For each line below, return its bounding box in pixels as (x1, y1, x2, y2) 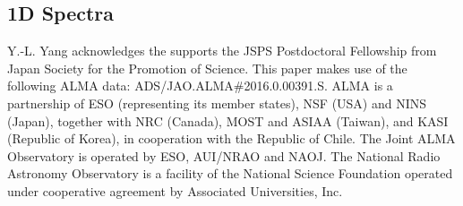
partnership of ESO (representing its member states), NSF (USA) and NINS (7, 93, 427, 112)
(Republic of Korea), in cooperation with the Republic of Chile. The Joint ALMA (7, 129, 456, 148)
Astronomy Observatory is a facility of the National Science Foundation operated (7, 164, 453, 183)
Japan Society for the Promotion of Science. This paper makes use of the (7, 58, 407, 77)
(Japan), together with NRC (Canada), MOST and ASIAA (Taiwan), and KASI (7, 111, 449, 130)
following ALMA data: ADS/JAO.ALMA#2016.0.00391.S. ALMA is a (7, 76, 393, 95)
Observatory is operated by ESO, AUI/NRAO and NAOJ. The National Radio (7, 146, 441, 165)
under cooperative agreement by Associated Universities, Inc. (7, 181, 343, 200)
